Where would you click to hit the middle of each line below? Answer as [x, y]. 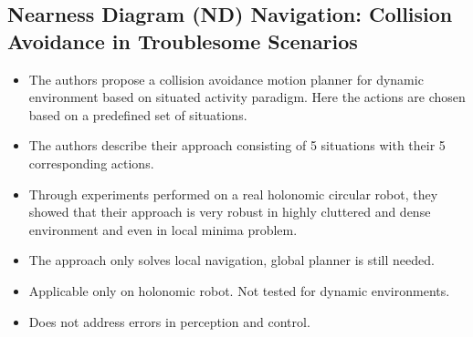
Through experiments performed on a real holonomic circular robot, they [233, 194]
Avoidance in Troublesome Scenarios [183, 41]
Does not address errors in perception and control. [169, 321]
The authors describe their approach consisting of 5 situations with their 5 [237, 145]
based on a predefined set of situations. [138, 114]
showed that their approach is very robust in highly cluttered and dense [230, 212]
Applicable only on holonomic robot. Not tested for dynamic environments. [239, 290]
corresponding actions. [91, 163]
